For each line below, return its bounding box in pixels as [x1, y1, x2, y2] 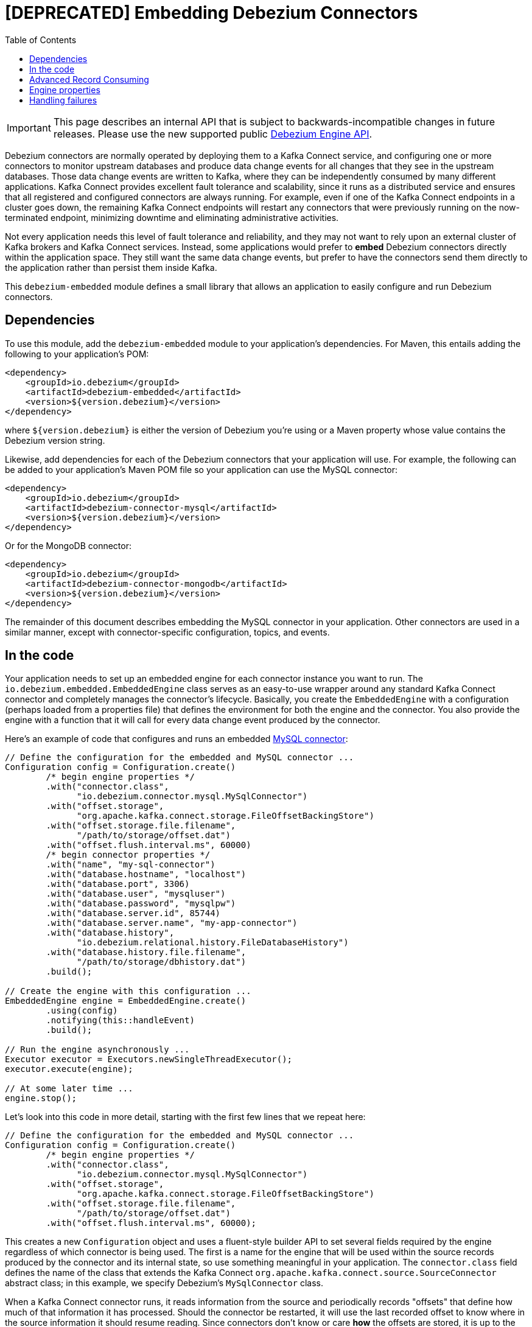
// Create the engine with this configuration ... [5, 986, 251, 996]
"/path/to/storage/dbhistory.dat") [77, 957, 247, 967]
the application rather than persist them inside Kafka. [5, 262, 217, 273]
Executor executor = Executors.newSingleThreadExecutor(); [5, 1054, 293, 1065]
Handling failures [29, 94, 97, 105]
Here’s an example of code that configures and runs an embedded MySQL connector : [5, 734, 348, 744]
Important [7, 121, 51, 134]
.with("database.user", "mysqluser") [46, 889, 226, 899]
